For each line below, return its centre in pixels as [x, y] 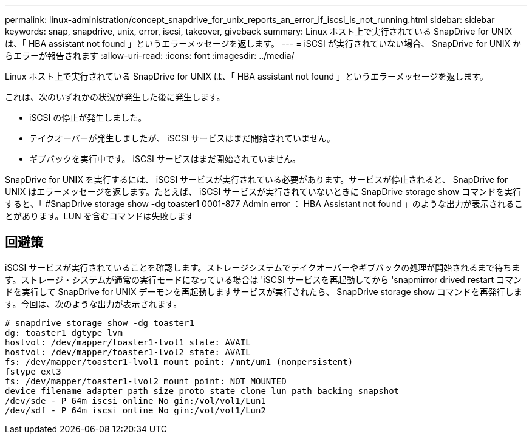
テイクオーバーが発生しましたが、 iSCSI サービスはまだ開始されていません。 [182, 138]
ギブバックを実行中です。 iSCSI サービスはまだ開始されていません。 [165, 159]
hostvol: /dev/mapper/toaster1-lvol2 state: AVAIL [128, 352]
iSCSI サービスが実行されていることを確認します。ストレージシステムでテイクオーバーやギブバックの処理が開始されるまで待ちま [263, 267]
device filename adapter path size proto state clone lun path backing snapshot [202, 391]
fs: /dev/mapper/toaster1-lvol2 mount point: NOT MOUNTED [146, 381]
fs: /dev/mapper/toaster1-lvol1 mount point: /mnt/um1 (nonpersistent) [179, 362]
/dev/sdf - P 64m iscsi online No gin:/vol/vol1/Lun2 [135, 410]
